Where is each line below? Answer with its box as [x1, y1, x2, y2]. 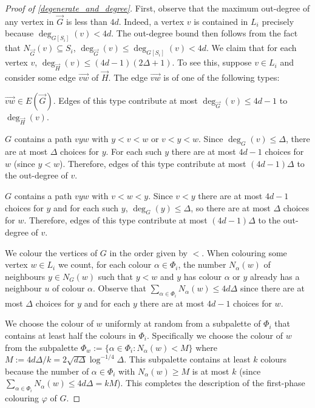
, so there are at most [191, 201, 271, 214]
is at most [192, 364, 229, 377]
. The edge [108, 71, 148, 84]
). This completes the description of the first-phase [117, 376, 305, 389]
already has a [250, 270, 300, 282]
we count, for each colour [58, 258, 152, 271]
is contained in [194, 15, 248, 27]
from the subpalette [5, 341, 78, 353]
